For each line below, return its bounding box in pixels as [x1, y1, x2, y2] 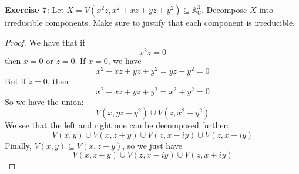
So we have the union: [5, 95, 84, 107]
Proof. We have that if [5, 36, 85, 48]
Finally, [5, 139, 32, 151]
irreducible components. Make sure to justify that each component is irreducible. [5, 16, 295, 28]
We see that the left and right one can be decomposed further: [5, 119, 229, 131]
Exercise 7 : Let [5, 4, 64, 15]
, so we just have [122, 139, 182, 151]
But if [5, 74, 26, 87]
